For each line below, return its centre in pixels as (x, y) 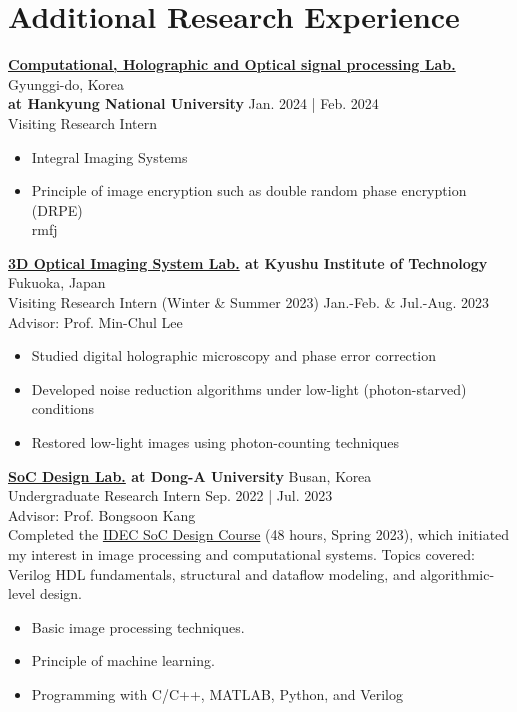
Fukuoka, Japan (57, 282)
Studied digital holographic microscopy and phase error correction (233, 355)
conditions (63, 408)
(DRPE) (57, 209)
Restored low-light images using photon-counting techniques (215, 442)
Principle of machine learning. (123, 660)
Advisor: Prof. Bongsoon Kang (102, 514)
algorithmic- (457, 573)
